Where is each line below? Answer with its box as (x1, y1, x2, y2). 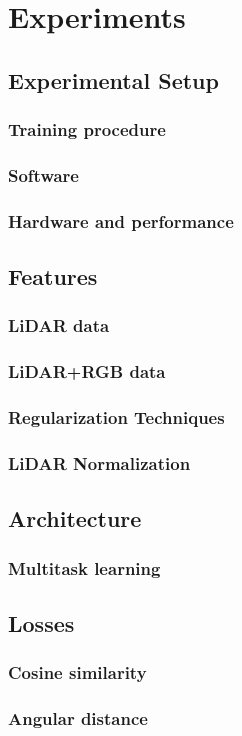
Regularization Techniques (8, 405, 225, 430)
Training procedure (8, 117, 166, 142)
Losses (8, 607, 75, 638)
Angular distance (8, 706, 148, 731)
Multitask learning (8, 555, 161, 580)
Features (8, 261, 98, 292)
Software (8, 162, 79, 187)
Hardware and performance (8, 208, 234, 233)
